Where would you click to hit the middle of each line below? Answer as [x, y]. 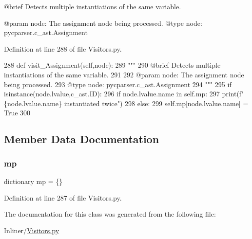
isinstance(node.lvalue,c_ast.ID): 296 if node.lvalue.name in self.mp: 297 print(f [123, 94]
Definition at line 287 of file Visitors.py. [63, 197]
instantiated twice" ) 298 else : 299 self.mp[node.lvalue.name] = [156, 103]
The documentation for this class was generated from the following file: [110, 214]
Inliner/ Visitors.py [32, 230]
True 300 [17, 113]
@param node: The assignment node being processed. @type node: [103, 23]
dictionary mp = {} [33, 181]
